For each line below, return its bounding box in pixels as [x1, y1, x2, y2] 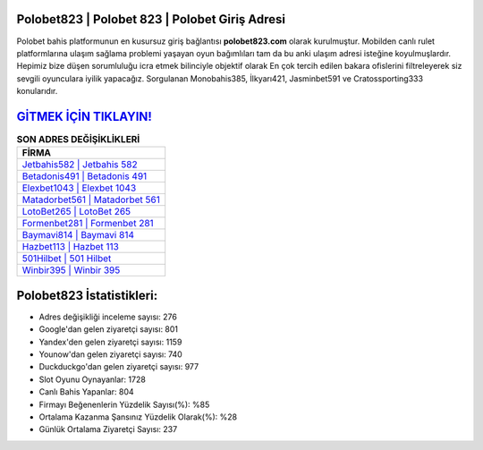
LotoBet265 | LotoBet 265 [21, 206, 131, 218]
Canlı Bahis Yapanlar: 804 [38, 386, 134, 397]
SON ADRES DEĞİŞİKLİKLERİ [16, 133, 140, 146]
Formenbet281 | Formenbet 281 [21, 217, 154, 230]
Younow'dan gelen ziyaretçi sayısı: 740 [38, 349, 182, 360]
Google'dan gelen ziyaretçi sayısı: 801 [38, 324, 179, 335]
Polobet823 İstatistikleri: [16, 287, 158, 303]
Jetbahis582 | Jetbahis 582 [21, 158, 138, 171]
